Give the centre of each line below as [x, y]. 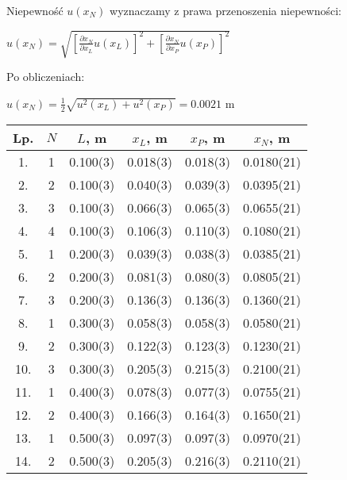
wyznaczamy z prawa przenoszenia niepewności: [226, 10]
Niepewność [35, 10]
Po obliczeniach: [46, 77]
